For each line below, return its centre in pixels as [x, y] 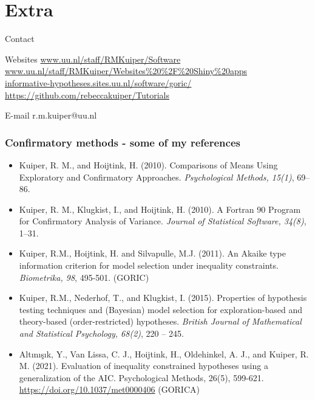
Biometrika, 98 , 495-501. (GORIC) [84, 277]
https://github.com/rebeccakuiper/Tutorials [87, 95]
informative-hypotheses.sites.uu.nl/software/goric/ [98, 82]
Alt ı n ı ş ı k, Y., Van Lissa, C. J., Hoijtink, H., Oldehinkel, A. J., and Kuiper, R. [164, 353]
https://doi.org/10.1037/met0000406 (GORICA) [109, 389]
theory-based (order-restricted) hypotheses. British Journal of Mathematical [160, 321]
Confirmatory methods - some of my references [123, 142]
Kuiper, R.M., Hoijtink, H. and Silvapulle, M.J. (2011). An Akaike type [152, 253]
